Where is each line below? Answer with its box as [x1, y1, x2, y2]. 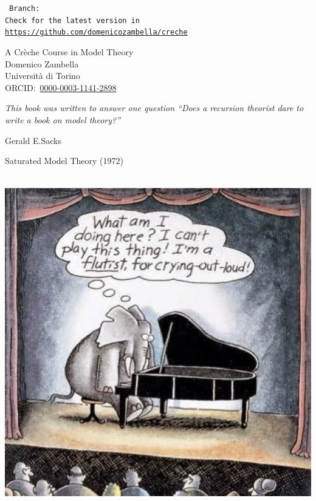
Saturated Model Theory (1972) [5, 154, 123, 167]
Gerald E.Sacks [5, 134, 61, 146]
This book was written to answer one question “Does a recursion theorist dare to [5, 101, 304, 114]
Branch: [9, 4, 40, 13]
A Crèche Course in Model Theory [5, 45, 134, 58]
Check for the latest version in [5, 16, 140, 25]
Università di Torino [5, 69, 80, 82]
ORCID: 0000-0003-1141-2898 [5, 81, 117, 94]
